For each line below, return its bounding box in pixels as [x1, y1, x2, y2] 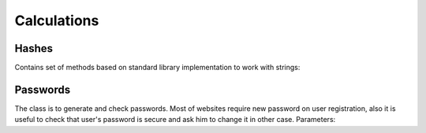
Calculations [14, 12, 99, 29]
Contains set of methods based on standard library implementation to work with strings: [14, 63, 301, 72]
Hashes [14, 42, 53, 55]
